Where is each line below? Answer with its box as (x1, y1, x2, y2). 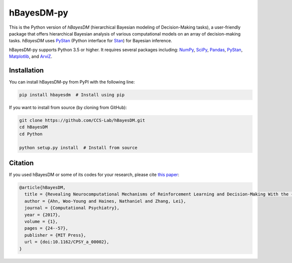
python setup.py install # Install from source (19, 145, 138, 150)
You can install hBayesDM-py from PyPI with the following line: (9, 79, 135, 85)
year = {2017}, (24, 212, 61, 217)
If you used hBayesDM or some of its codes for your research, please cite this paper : (9, 172, 180, 177)
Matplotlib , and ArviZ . (9, 53, 53, 59)
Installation (9, 66, 44, 74)
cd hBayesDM (19, 124, 48, 130)
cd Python (19, 131, 43, 137)
